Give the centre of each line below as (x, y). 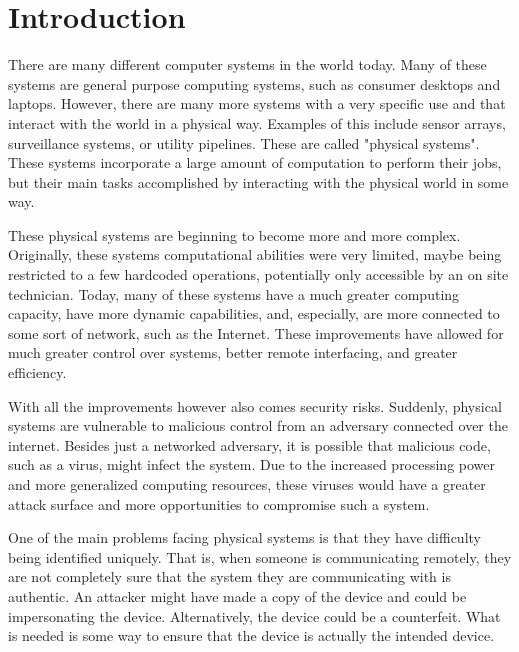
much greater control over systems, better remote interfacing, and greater (233, 352)
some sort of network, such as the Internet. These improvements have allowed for (256, 332)
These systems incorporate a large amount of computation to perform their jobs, (255, 162)
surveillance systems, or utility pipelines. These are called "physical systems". (244, 142)
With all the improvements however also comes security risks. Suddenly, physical (255, 405)
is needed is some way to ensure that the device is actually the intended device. (251, 635)
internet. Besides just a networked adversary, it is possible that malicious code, (249, 444)
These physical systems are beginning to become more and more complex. (234, 234)
